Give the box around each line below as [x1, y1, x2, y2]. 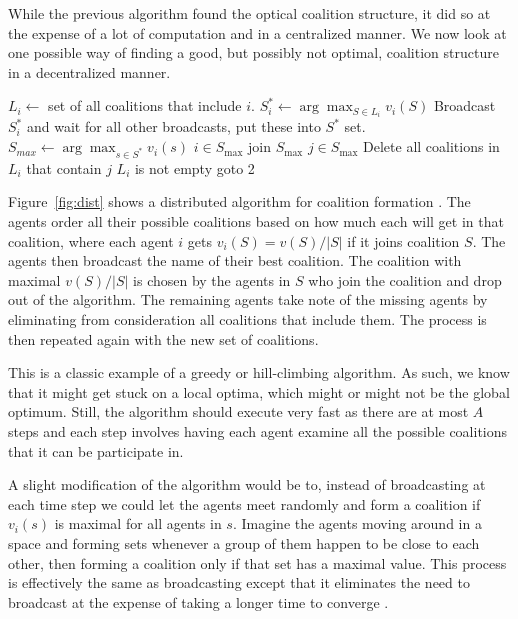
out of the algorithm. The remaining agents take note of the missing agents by [8, 289, 488, 310]
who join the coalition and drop [308, 269, 502, 290]
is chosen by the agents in [133, 269, 291, 290]
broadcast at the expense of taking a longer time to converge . [8, 591, 389, 612]
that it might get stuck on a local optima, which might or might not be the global [8, 381, 510, 402]
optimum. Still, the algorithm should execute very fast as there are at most [8, 401, 469, 422]
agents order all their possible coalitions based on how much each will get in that [8, 211, 504, 231]
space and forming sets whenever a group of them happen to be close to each [8, 532, 480, 553]
